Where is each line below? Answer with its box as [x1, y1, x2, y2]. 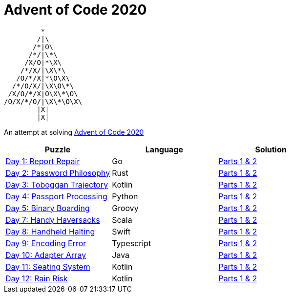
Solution [255, 144, 287, 154]
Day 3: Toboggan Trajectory [5, 179, 108, 190]
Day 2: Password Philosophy [5, 168, 110, 178]
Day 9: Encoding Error [5, 238, 86, 248]
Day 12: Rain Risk [5, 273, 68, 283]
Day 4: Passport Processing [5, 191, 107, 201]
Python [112, 191, 138, 201]
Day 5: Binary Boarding [5, 203, 90, 213]
